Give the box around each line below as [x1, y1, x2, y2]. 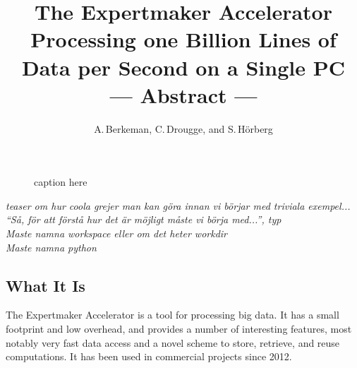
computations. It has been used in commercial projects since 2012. [6, 349, 292, 364]
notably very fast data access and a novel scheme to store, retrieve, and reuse [6, 335, 340, 350]
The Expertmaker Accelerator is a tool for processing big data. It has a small [6, 307, 339, 322]
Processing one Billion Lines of [30, 25, 337, 54]
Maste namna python [6, 239, 97, 254]
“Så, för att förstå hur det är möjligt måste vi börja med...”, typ [6, 212, 282, 227]
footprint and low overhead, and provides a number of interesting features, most [6, 321, 352, 336]
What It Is [6, 274, 85, 296]
